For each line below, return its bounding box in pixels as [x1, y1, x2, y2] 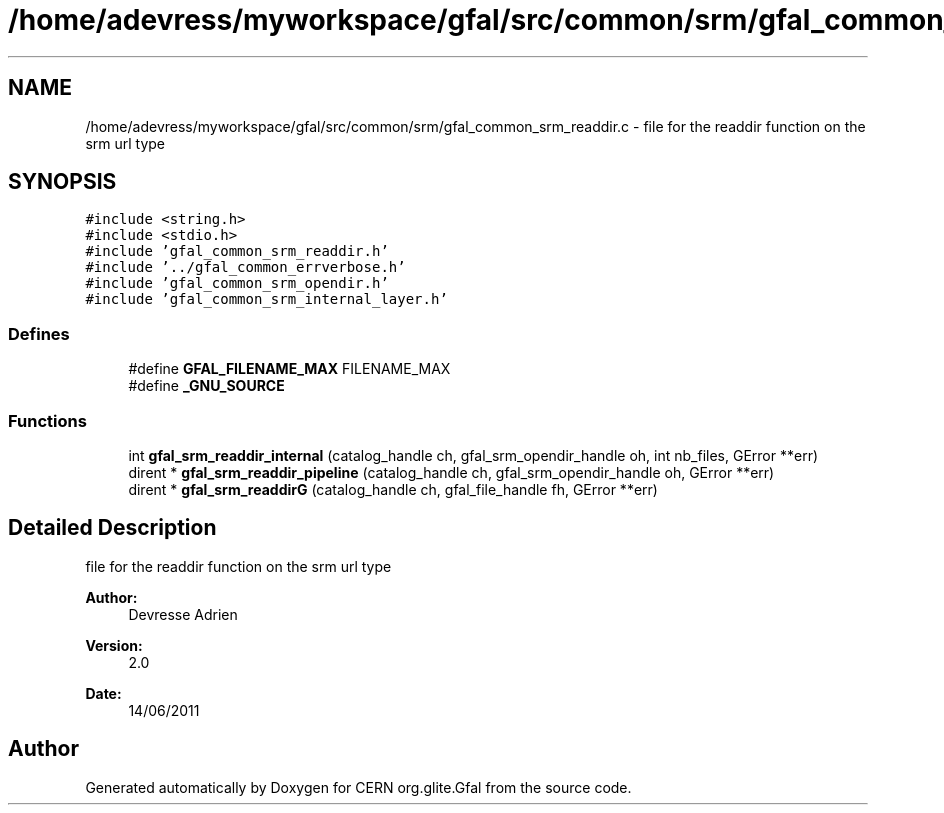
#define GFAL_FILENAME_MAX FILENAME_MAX [128, 360, 451, 378]
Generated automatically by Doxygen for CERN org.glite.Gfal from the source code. [85, 778, 632, 796]
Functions [8, 410, 87, 431]
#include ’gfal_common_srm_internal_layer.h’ [85, 291, 448, 308]
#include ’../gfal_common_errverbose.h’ [85, 259, 406, 276]
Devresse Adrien [128, 605, 238, 623]
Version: [85, 636, 143, 654]
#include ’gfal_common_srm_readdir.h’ [85, 243, 389, 260]
